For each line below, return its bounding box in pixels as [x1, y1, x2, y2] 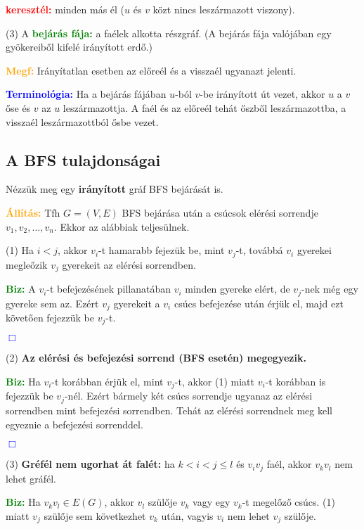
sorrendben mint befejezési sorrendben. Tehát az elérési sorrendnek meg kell [6, 402, 332, 417]
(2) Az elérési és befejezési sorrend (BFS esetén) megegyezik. [6, 350, 306, 365]
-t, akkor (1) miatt [174, 374, 255, 388]
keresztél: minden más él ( [6, 2, 125, 16]
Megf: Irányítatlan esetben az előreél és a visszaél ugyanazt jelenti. [6, 63, 297, 77]
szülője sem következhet [44, 508, 146, 523]
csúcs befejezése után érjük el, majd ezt [174, 295, 344, 310]
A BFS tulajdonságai [6, 148, 161, 170]
